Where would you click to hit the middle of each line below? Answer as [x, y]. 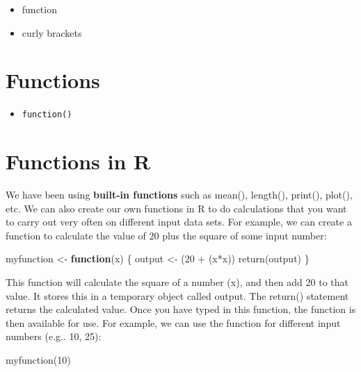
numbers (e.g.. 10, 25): [54, 336]
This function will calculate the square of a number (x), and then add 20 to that [177, 282]
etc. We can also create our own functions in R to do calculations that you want [176, 208]
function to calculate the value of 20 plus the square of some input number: [166, 235]
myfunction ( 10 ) [38, 360]
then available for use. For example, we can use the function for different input [173, 322]
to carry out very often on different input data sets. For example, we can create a [179, 222]
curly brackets [52, 32]
